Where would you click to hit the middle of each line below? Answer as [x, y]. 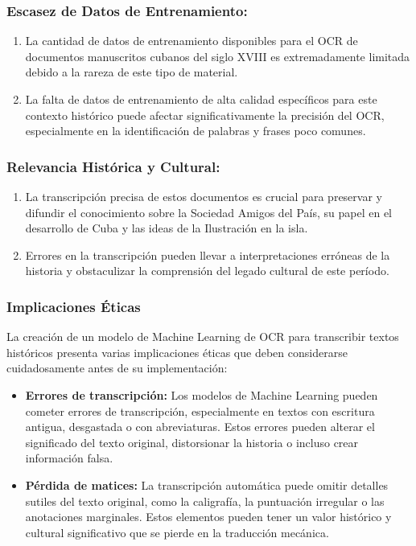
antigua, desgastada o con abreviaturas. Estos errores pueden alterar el [200, 427]
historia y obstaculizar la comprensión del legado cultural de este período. [207, 271]
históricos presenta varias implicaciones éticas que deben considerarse [177, 352]
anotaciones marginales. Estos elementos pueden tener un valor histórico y [208, 517]
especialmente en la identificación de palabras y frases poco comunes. [196, 131]
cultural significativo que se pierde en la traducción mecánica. [177, 532]
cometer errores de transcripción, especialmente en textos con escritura [200, 411]
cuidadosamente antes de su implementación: [117, 368]
